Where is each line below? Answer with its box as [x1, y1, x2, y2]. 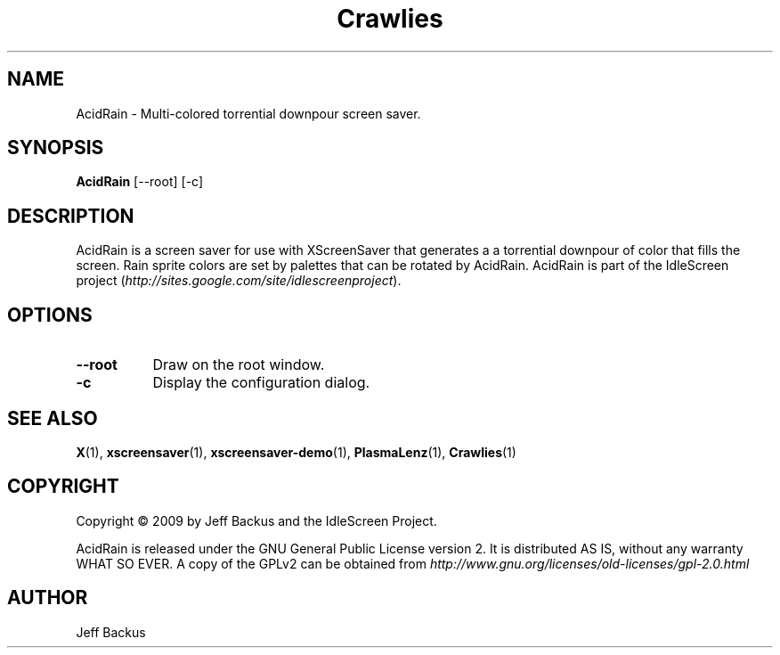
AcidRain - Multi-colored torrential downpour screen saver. [76, 105, 421, 121]
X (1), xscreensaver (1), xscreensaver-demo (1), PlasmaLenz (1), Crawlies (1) [76, 444, 516, 460]
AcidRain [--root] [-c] [76, 174, 204, 190]
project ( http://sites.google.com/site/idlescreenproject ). [76, 273, 402, 289]
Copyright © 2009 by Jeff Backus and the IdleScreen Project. [76, 512, 437, 528]
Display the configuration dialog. [152, 373, 370, 392]
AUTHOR [7, 586, 88, 610]
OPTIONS [7, 303, 93, 326]
